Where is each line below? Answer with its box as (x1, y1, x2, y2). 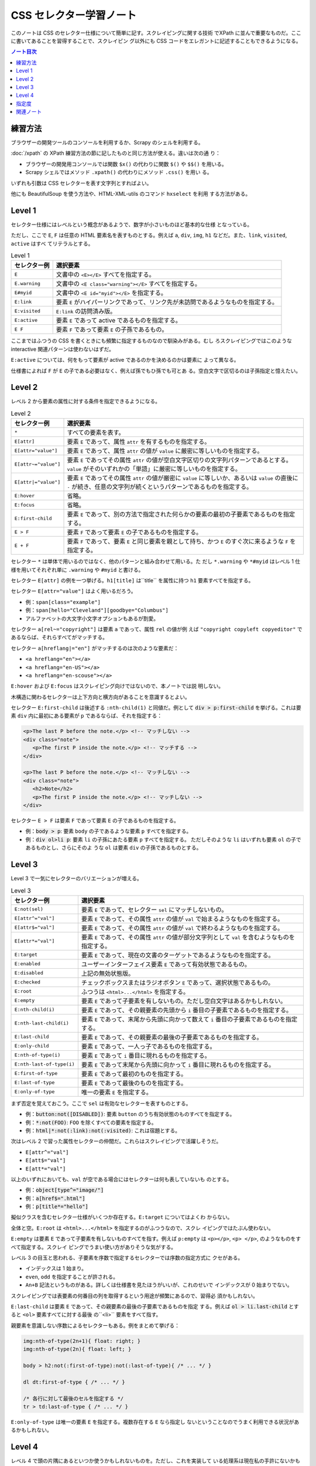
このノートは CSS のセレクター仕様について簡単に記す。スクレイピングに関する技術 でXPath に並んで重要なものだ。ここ (11, 29, 301, 36)
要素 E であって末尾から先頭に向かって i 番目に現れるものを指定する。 (81, 1060, 275, 1068)
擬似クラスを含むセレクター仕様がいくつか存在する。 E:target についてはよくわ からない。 (11, 1214, 233, 1221)
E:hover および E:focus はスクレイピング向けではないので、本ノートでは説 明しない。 (11, 683, 224, 690)
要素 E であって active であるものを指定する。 (56, 317, 181, 325)
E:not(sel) (14, 906, 44, 912)
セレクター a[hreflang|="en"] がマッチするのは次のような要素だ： (11, 644, 179, 651)
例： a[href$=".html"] (25, 1194, 85, 1202)
